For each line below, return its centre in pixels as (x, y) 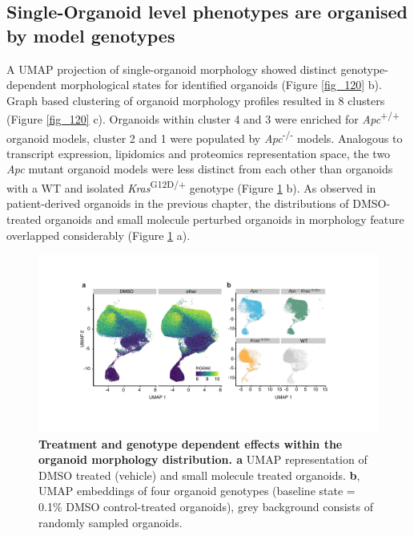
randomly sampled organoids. (111, 522)
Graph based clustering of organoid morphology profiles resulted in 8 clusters (196, 100)
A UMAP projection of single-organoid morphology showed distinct (172, 69)
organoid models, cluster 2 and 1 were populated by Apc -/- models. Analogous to (205, 136)
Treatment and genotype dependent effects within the (191, 443)
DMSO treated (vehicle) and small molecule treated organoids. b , (199, 475)
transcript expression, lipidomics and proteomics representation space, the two (199, 153)
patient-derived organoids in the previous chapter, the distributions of (178, 203)
